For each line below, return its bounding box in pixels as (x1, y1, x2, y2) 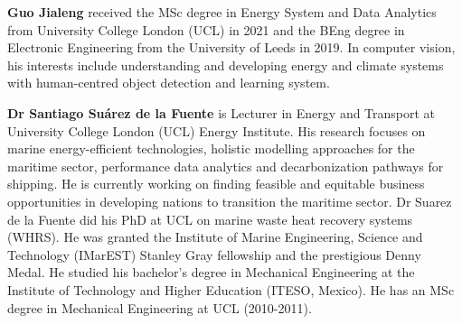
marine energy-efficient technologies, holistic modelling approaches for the (7, 139, 415, 158)
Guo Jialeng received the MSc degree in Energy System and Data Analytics (7, 3, 437, 21)
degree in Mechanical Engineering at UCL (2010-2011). (7, 298, 312, 317)
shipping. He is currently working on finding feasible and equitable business (7, 174, 425, 193)
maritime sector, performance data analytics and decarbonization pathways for (7, 156, 444, 175)
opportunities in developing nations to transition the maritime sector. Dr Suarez (7, 191, 452, 210)
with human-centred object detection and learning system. (7, 73, 330, 92)
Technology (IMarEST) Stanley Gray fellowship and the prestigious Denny (7, 245, 421, 264)
